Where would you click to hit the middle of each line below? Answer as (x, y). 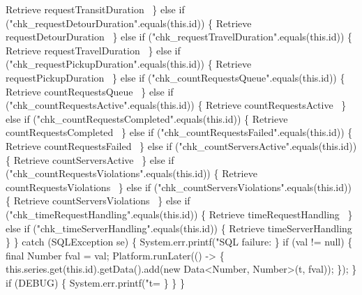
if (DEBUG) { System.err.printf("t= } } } (95, 282)
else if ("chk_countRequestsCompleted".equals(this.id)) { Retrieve (147, 118)
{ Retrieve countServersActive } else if (90, 159)
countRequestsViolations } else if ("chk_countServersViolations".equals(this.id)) (179, 187)
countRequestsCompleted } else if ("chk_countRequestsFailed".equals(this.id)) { (179, 132)
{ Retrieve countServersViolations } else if (98, 201)
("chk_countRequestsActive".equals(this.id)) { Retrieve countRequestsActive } (176, 105)
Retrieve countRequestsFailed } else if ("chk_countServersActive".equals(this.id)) (181, 145)
